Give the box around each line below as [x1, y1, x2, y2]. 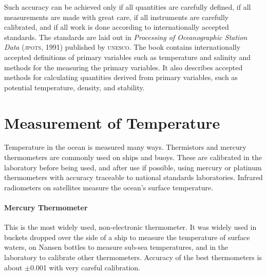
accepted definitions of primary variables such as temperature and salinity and [4, 51, 251, 62]
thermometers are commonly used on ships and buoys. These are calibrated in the [4, 152, 262, 163]
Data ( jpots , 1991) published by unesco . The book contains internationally [4, 42, 241, 52]
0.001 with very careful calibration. [30, 262, 141, 272]
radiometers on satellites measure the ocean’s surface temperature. [4, 182, 214, 192]
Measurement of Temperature [4, 112, 220, 133]
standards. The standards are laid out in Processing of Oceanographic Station [4, 31, 247, 42]
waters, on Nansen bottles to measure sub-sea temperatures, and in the [4, 242, 228, 252]
